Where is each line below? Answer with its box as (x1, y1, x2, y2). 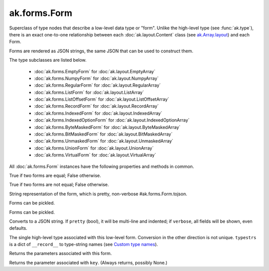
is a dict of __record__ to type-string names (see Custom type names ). (9, 242, 158, 248)
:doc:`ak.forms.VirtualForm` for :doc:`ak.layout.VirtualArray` (34, 152, 156, 158)
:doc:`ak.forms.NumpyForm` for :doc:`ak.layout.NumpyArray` (34, 75, 159, 81)
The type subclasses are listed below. (9, 57, 87, 63)
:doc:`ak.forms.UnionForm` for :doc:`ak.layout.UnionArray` (34, 145, 154, 151)
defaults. (9, 225, 27, 231)
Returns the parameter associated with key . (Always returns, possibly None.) (9, 260, 168, 266)
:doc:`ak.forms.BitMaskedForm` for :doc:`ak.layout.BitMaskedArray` (34, 131, 173, 137)
